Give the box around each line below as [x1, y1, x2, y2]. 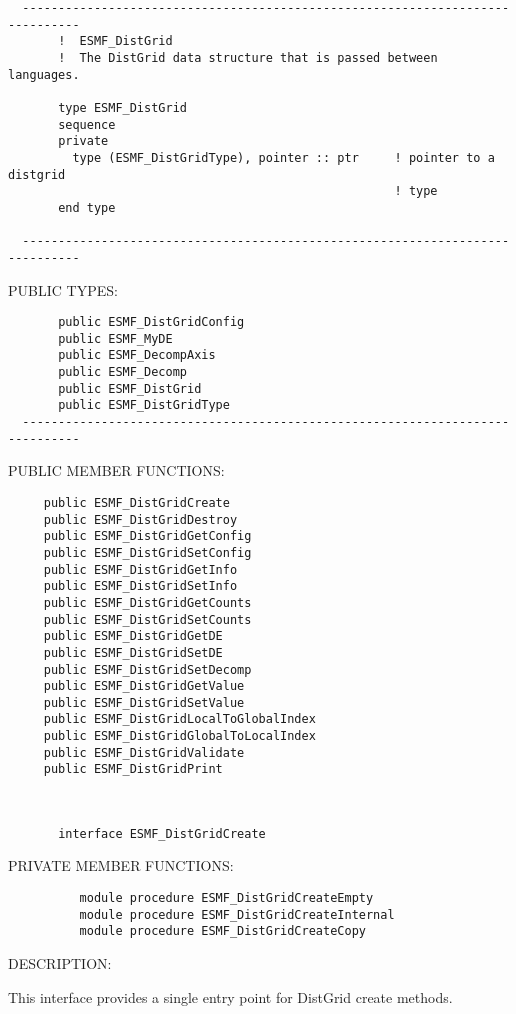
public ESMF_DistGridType [58, 398, 230, 413]
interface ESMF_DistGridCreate [58, 826, 266, 841]
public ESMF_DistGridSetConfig [43, 545, 252, 560]
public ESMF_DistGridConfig [58, 315, 245, 330]
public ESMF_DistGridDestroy [43, 512, 238, 527]
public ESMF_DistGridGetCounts [43, 595, 252, 610]
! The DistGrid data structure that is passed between [58, 50, 438, 65]
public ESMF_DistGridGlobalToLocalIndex [43, 729, 316, 744]
